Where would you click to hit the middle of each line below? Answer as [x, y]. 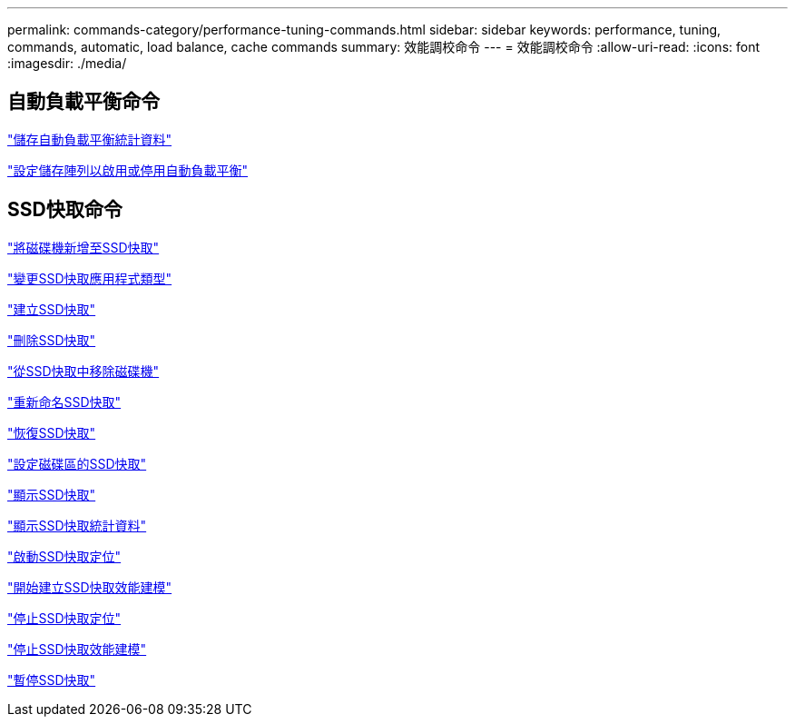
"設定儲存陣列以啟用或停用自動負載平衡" [128, 170]
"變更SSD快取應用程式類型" [90, 278]
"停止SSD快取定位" [64, 618]
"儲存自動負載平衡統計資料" [90, 139]
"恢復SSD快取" [52, 432]
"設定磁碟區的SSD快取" [77, 463]
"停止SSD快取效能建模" [77, 649]
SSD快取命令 [65, 210]
